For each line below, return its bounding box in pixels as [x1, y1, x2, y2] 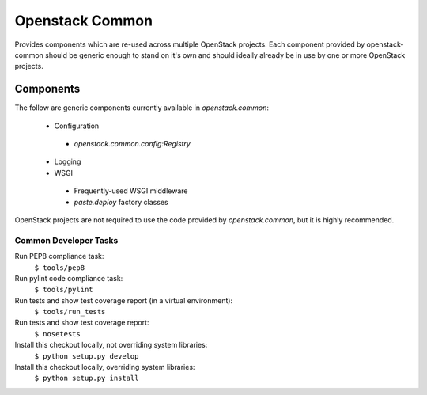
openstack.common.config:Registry [74, 139, 191, 149]
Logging [54, 157, 81, 166]
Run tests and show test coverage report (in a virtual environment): [14, 295, 233, 305]
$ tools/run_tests [34, 307, 106, 317]
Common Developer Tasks [14, 234, 119, 245]
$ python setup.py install [34, 374, 139, 383]
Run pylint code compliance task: [14, 273, 123, 283]
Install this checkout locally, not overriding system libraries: [14, 340, 208, 350]
